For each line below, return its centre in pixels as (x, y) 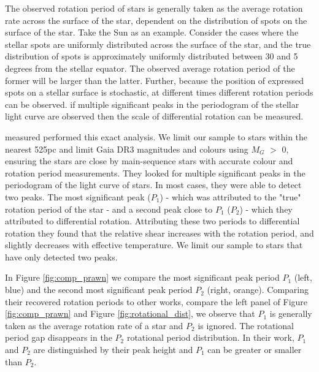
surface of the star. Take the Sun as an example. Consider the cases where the (152, 32)
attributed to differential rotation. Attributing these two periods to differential (152, 221)
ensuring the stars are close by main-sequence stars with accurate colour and (149, 161)
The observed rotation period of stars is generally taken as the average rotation (154, 8)
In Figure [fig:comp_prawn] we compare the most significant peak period (142, 277)
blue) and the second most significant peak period (99, 290)
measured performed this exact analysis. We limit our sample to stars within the (156, 136)
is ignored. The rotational (246, 325)
